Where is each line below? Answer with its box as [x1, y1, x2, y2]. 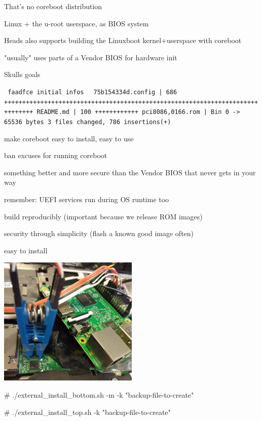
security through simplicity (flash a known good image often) [4, 228, 194, 239]
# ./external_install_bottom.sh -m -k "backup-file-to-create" [4, 390, 194, 400]
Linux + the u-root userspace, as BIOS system [4, 18, 149, 28]
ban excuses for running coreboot [4, 150, 107, 161]
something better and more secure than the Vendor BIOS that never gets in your [4, 167, 256, 177]
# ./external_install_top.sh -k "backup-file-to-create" [4, 406, 171, 417]
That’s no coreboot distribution [4, 1, 102, 11]
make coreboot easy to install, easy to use [4, 133, 134, 143]
